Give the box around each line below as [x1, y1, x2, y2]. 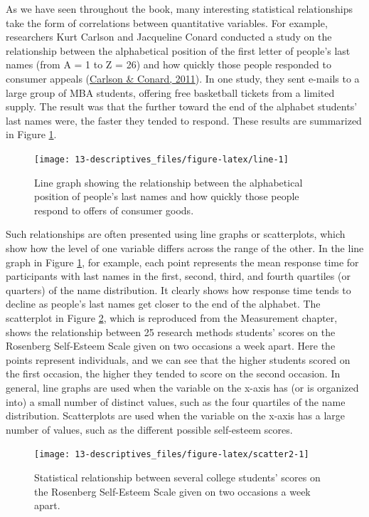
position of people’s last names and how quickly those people [34, 189, 299, 204]
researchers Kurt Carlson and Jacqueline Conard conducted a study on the [6, 29, 332, 44]
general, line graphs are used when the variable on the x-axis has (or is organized [6, 380, 359, 395]
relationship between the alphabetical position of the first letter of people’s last [6, 43, 351, 58]
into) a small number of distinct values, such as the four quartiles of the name [6, 394, 346, 409]
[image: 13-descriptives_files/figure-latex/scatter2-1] [34, 449, 309, 460]
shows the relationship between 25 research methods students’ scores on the [6, 324, 336, 339]
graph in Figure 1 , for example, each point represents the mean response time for [6, 254, 359, 269]
